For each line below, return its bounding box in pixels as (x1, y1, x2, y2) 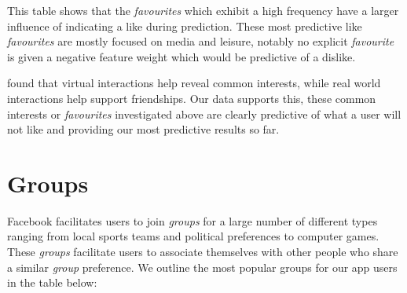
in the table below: (7, 274, 97, 291)
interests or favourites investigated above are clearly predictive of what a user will (7, 105, 401, 122)
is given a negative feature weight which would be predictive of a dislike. (7, 48, 356, 64)
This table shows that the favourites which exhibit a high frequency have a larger (7, 2, 399, 18)
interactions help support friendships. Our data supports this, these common (7, 90, 376, 106)
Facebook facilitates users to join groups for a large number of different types (7, 212, 378, 229)
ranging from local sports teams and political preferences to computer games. (7, 228, 379, 244)
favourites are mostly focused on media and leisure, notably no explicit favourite (7, 33, 394, 49)
